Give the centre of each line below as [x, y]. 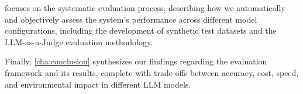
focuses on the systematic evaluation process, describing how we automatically [145, 8]
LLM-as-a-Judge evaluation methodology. [79, 41]
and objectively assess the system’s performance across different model [131, 19]
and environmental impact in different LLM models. [98, 84]
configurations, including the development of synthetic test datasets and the [141, 30]
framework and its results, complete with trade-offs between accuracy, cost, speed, [152, 72]
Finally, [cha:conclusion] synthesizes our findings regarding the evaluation [136, 61]
